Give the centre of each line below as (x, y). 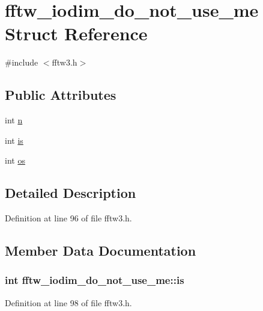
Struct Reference (76, 33)
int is (14, 140)
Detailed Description (71, 193)
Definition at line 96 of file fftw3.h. (68, 218)
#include (22, 62)
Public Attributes (61, 95)
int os (15, 160)
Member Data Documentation (101, 251)
